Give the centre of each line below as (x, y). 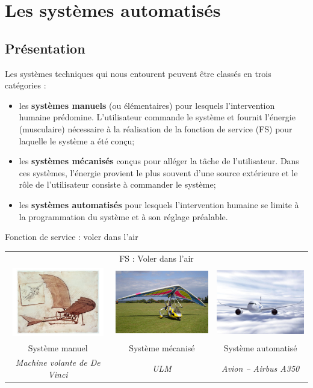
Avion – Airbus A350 (260, 368)
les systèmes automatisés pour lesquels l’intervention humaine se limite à (159, 204)
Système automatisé (260, 347)
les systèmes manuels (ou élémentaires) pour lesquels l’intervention (147, 105)
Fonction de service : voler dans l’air (72, 237)
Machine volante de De (58, 362)
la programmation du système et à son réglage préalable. (123, 216)
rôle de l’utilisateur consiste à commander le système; (117, 184)
